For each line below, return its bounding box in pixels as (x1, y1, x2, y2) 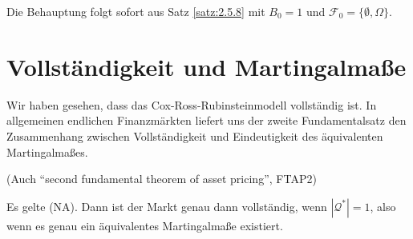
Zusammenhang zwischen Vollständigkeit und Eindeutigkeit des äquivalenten (6, 127, 383, 144)
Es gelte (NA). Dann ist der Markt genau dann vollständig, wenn (6, 197, 327, 214)
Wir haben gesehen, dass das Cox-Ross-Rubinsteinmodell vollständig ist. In (6, 96, 377, 113)
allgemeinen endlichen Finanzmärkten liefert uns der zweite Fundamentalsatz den (6, 112, 407, 129)
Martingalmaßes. (6, 143, 88, 160)
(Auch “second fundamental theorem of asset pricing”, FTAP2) (6, 170, 317, 187)
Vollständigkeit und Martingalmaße (6, 50, 407, 82)
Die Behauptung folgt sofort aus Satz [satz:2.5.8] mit (6, 3, 265, 19)
